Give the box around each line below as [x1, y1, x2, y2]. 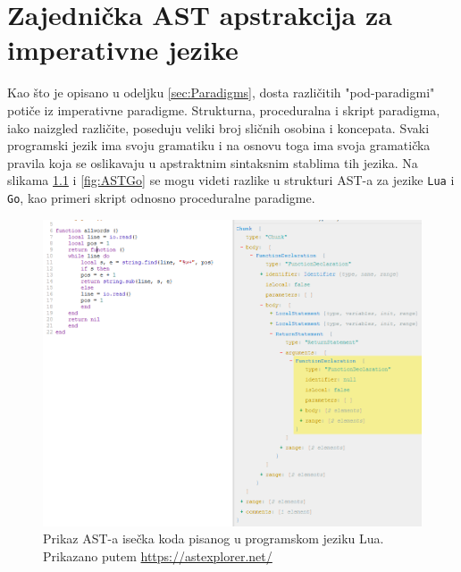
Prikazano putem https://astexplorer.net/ [43, 546, 272, 565]
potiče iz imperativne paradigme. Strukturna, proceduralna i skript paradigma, [7, 100, 440, 119]
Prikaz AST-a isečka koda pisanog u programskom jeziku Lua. [43, 529, 384, 548]
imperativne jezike [7, 31, 239, 68]
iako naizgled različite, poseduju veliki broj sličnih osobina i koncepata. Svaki [7, 118, 430, 137]
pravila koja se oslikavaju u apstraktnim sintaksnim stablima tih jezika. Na [7, 153, 418, 172]
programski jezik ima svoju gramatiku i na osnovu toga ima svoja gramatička [7, 136, 431, 155]
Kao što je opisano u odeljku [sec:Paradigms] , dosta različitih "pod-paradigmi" [7, 83, 435, 102]
